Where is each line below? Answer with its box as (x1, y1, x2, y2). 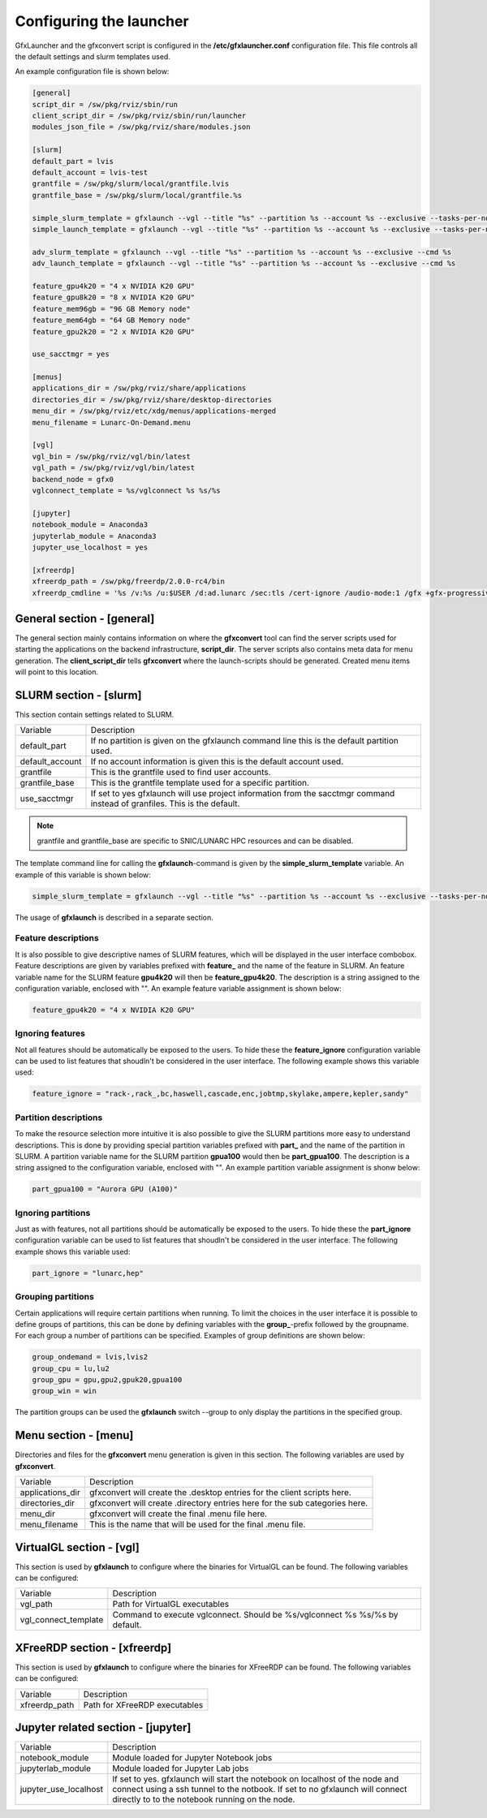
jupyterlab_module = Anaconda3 (32, 532, 157, 541)
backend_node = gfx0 (32, 475, 114, 484)
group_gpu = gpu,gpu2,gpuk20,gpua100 (32, 1376, 183, 1385)
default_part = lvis (32, 157, 114, 166)
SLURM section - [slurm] (15, 688, 142, 702)
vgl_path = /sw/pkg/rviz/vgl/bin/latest (32, 463, 195, 472)
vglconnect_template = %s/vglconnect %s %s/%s (32, 485, 221, 495)
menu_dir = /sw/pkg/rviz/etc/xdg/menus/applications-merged (32, 407, 277, 416)
